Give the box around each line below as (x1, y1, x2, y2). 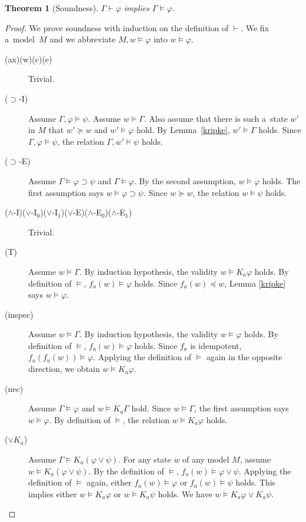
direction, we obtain (28, 363, 100, 375)
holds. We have (158, 487, 212, 500)
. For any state (118, 453, 171, 466)
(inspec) (5, 308, 34, 320)
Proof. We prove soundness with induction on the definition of (5, 21, 229, 34)
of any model (182, 453, 229, 466)
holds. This (235, 476, 276, 488)
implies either (28, 487, 77, 500)
